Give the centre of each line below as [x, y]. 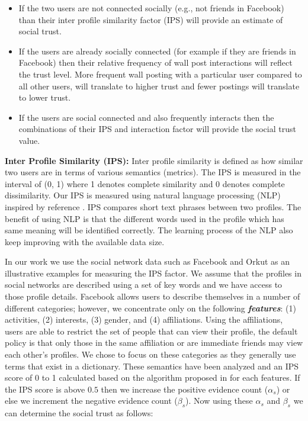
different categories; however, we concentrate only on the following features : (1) [150, 308]
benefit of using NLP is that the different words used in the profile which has [145, 218]
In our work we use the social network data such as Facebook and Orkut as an [147, 261]
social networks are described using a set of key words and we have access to [144, 285]
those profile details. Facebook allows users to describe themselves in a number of [153, 296]
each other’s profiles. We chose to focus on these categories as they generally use [150, 354]
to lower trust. [45, 97]
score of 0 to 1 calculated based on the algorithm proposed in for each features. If [153, 377]
